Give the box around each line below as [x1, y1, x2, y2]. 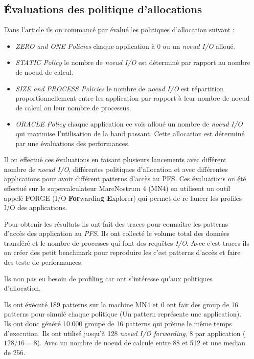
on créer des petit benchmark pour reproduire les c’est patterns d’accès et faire [4, 247, 241, 257]
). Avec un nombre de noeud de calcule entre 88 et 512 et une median [37, 338, 246, 348]
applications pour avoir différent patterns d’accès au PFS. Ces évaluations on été [4, 173, 246, 184]
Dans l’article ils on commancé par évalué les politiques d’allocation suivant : [4, 24, 235, 35]
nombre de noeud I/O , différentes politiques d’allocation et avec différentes [4, 164, 228, 174]
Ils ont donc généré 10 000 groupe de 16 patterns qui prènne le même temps [4, 318, 232, 329]
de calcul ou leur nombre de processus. [15, 102, 131, 112]
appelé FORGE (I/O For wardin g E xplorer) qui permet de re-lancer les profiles [4, 192, 242, 203]
